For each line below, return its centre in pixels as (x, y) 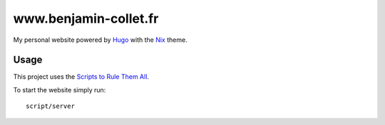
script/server (50, 106)
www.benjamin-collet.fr (86, 18)
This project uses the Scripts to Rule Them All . (81, 77)
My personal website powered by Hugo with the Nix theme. (101, 40)
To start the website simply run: (60, 89)
